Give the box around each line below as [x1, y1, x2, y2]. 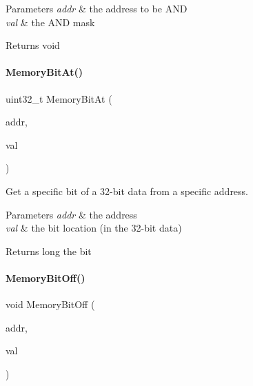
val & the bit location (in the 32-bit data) [6, 221, 182, 235]
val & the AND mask [6, 14, 95, 29]
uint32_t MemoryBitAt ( [6, 91, 112, 105]
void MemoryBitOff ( [6, 297, 95, 312]
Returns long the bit [6, 243, 92, 258]
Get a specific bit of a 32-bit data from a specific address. [6, 183, 249, 198]
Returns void [6, 38, 60, 52]
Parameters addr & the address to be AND [6, 1, 188, 15]
